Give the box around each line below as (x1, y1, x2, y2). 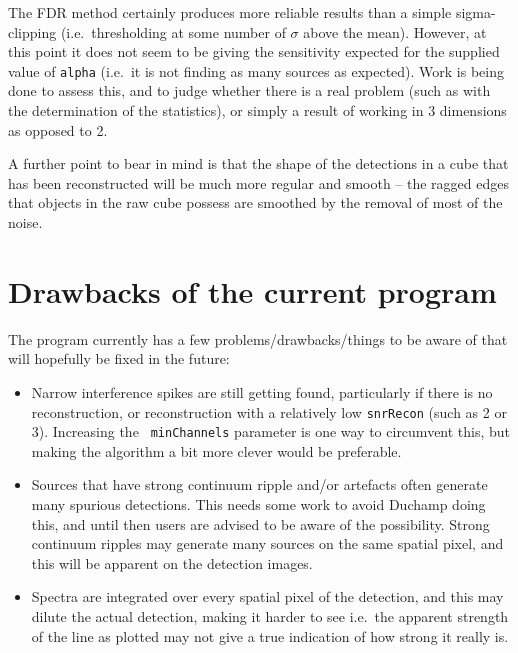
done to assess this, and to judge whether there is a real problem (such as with (8, 80, 491, 101)
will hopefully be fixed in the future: (8, 348, 230, 369)
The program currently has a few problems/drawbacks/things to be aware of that (8, 328, 508, 349)
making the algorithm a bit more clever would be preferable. (31, 440, 402, 461)
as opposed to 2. (8, 119, 108, 140)
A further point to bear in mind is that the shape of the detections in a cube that (8, 153, 509, 174)
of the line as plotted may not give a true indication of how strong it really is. (31, 625, 509, 646)
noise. (8, 212, 43, 232)
